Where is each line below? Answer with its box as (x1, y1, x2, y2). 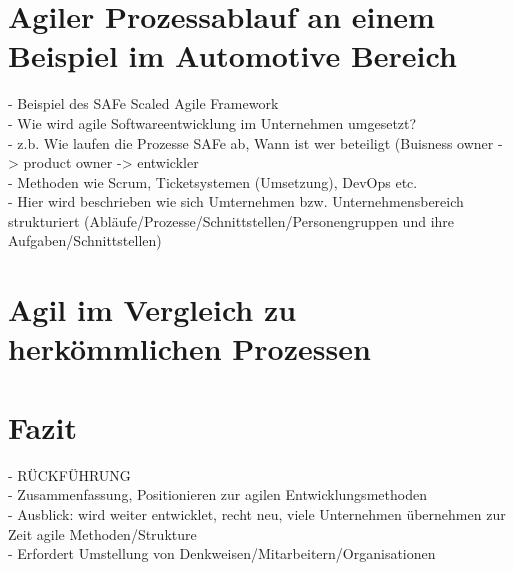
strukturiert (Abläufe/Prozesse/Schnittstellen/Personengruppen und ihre (8, 210, 455, 231)
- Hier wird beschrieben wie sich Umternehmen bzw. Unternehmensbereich (8, 191, 464, 212)
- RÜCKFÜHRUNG (8, 464, 131, 485)
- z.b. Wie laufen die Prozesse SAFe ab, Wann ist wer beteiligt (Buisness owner (8, 132, 494, 153)
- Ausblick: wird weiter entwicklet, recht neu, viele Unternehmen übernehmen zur (8, 503, 506, 524)
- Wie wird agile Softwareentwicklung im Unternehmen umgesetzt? (8, 112, 417, 133)
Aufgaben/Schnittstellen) (8, 230, 162, 251)
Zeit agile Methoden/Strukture (8, 523, 197, 544)
